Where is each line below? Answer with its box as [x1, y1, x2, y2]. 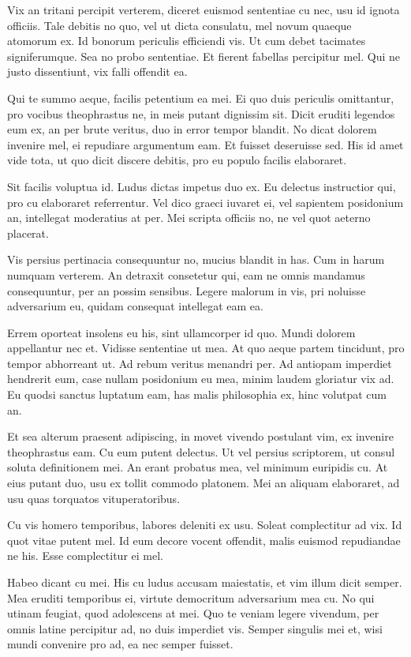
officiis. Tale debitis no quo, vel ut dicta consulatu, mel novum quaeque [7, 17, 352, 33]
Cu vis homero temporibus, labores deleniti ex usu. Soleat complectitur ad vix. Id [7, 516, 402, 533]
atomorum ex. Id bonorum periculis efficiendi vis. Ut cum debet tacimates [7, 32, 366, 49]
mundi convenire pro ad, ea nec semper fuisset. [7, 636, 234, 652]
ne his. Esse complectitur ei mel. [7, 547, 163, 564]
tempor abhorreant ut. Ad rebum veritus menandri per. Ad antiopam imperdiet [7, 355, 392, 371]
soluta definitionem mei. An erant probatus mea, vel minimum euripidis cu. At [7, 459, 388, 475]
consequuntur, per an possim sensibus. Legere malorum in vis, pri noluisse [7, 282, 366, 298]
